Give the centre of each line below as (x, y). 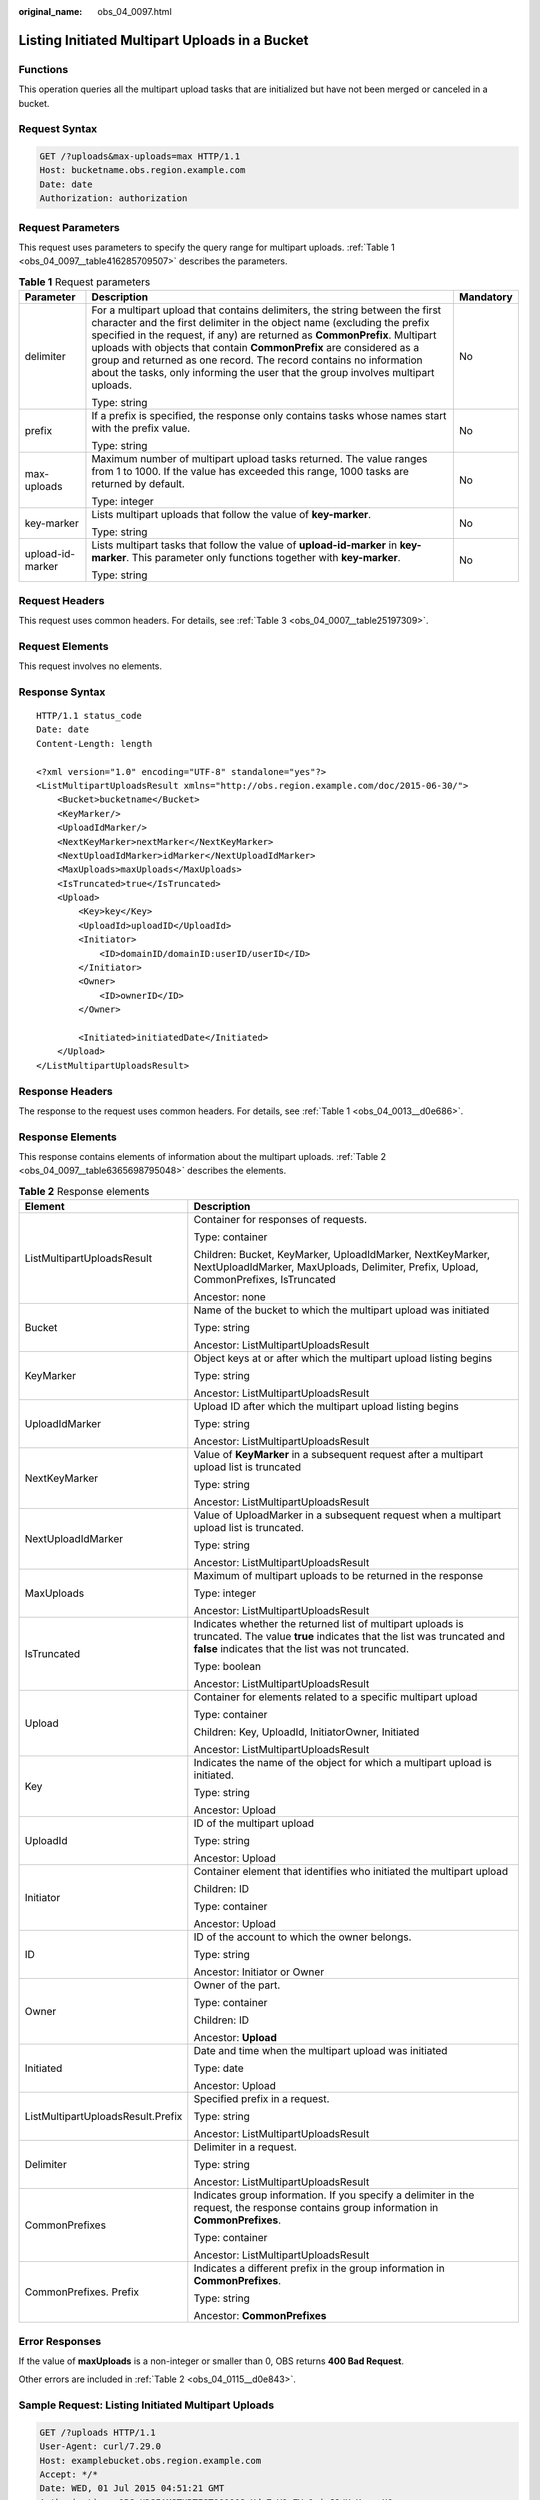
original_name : (50, 11)
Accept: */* (69, 2474)
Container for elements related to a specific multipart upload (335, 1697)
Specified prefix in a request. (261, 2099)
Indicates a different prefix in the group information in (319, 2268)
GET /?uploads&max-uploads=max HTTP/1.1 (139, 156)
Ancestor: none (230, 1297)
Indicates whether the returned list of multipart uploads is (328, 1624)
